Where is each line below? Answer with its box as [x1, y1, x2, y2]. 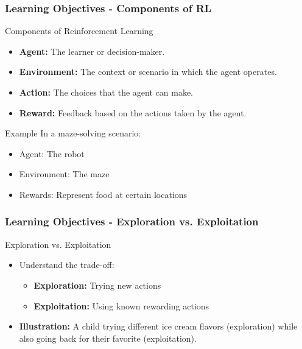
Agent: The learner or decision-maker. [19, 44, 165, 57]
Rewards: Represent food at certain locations [19, 188, 188, 200]
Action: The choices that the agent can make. [19, 86, 193, 98]
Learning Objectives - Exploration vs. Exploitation [5, 214, 259, 229]
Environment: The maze [19, 167, 110, 180]
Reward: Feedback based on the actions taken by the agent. [19, 106, 247, 119]
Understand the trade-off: [19, 258, 114, 271]
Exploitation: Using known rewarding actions [33, 299, 209, 312]
